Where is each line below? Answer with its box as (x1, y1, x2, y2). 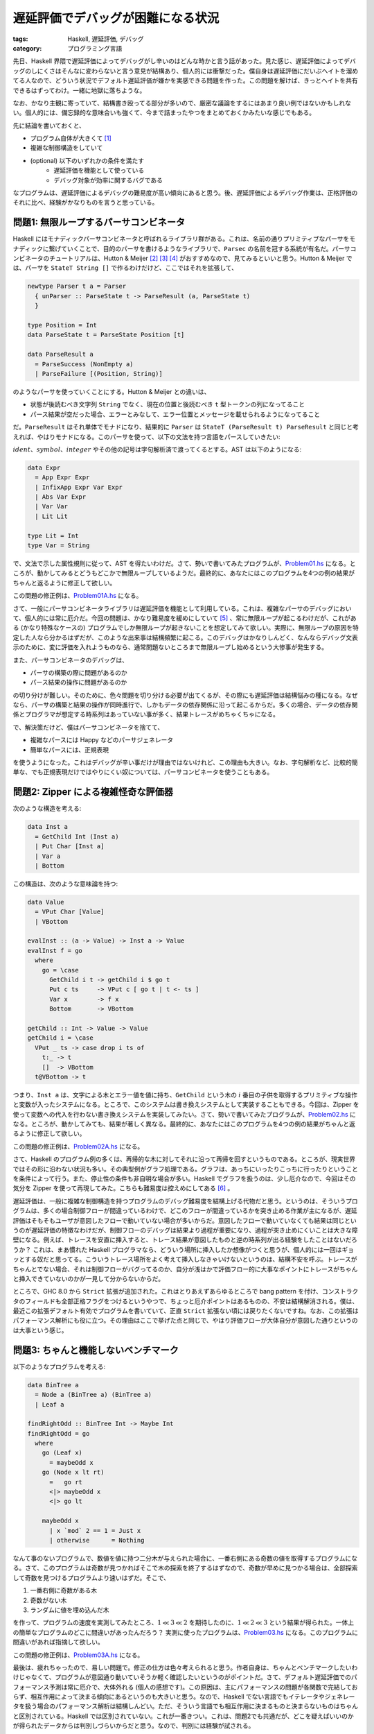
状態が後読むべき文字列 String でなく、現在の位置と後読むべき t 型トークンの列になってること (30, 400, 305, 409)
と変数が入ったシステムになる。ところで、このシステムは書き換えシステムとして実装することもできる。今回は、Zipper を (12, 1100, 359, 1109)
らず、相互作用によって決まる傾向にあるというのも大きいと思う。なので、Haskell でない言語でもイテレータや (12, 1692, 325, 1701)
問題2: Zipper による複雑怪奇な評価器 (12, 786, 173, 798)
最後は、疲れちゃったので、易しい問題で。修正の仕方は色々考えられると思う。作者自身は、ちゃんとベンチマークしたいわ (12, 1663, 358, 1672)
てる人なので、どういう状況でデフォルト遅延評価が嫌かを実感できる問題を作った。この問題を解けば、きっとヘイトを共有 (12, 76, 358, 85)
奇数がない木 (30, 1596, 67, 1604)
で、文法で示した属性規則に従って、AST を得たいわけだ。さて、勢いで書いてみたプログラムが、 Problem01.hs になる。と (12, 559, 356, 568)
